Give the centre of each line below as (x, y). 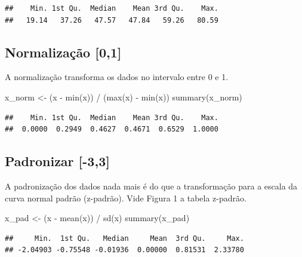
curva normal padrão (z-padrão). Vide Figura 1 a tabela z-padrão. (126, 198)
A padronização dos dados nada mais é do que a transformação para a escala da (151, 186)
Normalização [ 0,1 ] (63, 52)
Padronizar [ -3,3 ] (57, 161)
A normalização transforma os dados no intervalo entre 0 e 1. (117, 77)
